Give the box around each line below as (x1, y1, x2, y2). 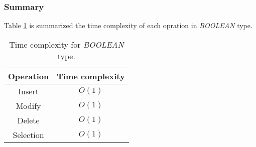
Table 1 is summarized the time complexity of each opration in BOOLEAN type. (4, 20, 252, 31)
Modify (16, 99, 41, 111)
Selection (13, 128, 44, 140)
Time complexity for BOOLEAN (9, 38, 124, 50)
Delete (17, 114, 40, 126)
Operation (8, 70, 49, 82)
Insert (18, 85, 39, 97)
